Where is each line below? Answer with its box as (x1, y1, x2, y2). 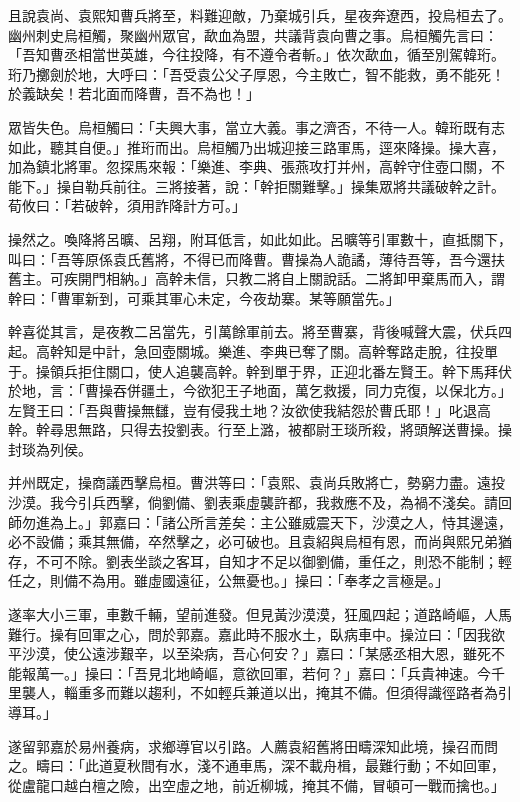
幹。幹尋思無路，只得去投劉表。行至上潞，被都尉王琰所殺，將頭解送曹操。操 (8, 419, 512, 440)
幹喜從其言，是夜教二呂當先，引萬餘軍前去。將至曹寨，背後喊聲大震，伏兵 (8, 321, 498, 342)
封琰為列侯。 (8, 438, 92, 459)
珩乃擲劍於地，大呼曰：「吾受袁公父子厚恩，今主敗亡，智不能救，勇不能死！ (8, 63, 505, 84)
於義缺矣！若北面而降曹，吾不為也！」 (8, 83, 260, 104)
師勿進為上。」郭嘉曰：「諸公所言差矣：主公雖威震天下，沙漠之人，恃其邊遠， (8, 511, 512, 532)
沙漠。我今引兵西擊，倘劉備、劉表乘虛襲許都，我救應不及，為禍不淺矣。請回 (8, 492, 512, 513)
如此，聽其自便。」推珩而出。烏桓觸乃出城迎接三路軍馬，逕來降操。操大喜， (8, 136, 505, 157)
